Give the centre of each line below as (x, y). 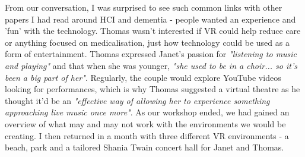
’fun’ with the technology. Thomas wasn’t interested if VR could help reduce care (153, 31)
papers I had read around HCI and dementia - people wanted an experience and (150, 19)
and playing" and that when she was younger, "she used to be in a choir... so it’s (151, 65)
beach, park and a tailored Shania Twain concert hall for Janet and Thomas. (144, 147)
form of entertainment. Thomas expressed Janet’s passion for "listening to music (151, 54)
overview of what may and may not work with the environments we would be (145, 123)
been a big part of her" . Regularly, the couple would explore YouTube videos (143, 77)
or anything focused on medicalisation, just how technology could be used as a (147, 42)
